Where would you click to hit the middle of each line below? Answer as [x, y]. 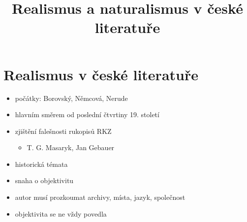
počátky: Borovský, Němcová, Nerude [71, 98]
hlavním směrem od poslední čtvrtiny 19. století [87, 114]
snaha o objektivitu [44, 180]
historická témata [41, 164]
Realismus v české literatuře [101, 74]
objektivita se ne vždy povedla [61, 213]
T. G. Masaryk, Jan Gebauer [71, 147]
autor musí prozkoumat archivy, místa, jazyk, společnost [100, 197]
